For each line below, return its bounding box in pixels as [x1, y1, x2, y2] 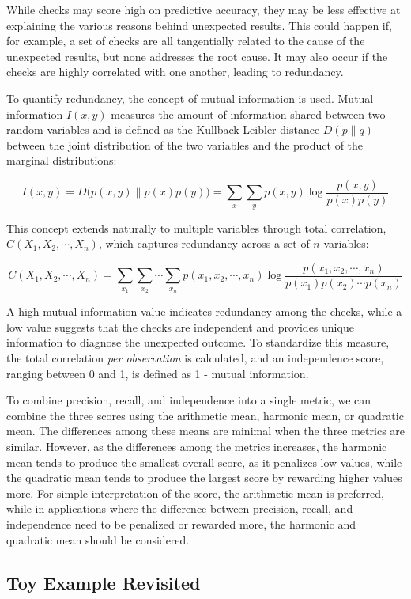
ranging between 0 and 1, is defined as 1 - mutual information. [6, 365, 309, 381]
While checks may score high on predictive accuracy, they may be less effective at [6, 2, 401, 17]
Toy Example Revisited [6, 570, 201, 594]
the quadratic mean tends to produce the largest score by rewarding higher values [6, 469, 402, 486]
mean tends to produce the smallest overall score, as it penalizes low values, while [6, 453, 402, 470]
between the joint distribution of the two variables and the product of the [6, 136, 364, 153]
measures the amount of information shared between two [111, 105, 386, 122]
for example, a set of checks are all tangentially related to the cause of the [6, 32, 365, 49]
